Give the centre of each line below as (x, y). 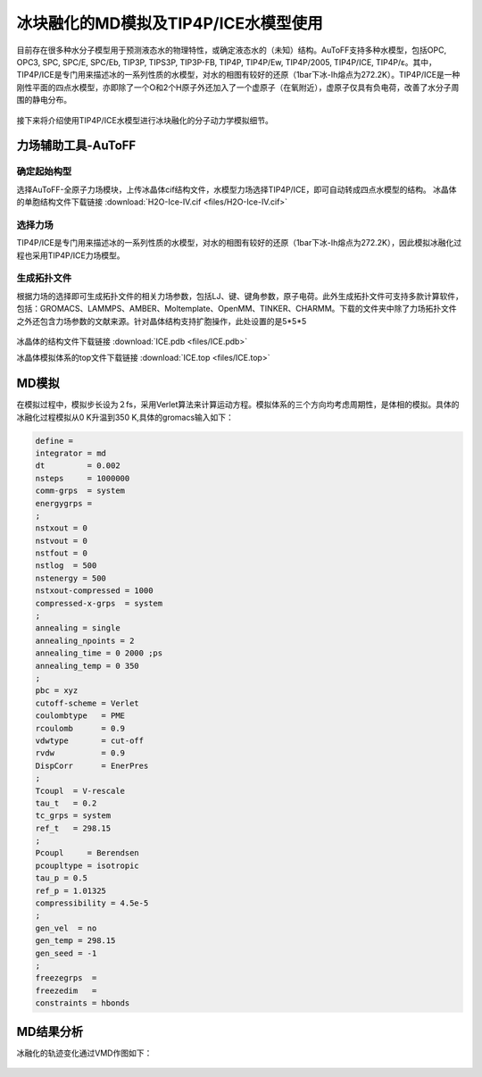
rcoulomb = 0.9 (80, 728)
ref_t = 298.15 (73, 828)
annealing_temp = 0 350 (87, 666)
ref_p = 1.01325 (71, 890)
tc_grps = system (73, 816)
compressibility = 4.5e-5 (92, 903)
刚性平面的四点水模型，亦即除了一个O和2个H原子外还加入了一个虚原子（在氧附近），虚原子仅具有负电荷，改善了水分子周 (238, 87)
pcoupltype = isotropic (87, 865)
